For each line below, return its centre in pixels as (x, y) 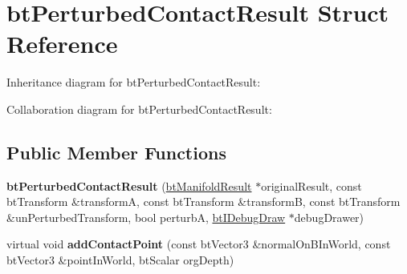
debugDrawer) (329, 217)
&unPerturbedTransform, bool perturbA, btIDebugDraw (146, 217)
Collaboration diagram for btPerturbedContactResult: (139, 109)
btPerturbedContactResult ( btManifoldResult (129, 185)
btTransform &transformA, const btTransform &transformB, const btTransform (203, 201)
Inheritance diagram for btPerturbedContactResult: (134, 82)
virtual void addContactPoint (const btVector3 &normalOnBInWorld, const (199, 244)
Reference (62, 44)
